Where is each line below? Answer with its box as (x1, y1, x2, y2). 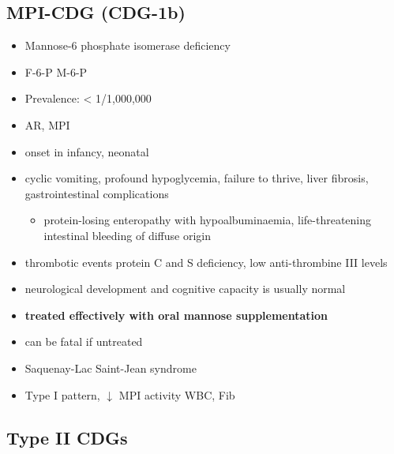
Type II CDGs (6, 425, 128, 449)
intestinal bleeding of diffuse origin (43, 227, 211, 243)
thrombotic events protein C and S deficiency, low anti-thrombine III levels (24, 253, 388, 270)
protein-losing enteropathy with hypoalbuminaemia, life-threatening (43, 212, 372, 228)
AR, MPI (24, 116, 70, 133)
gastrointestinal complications (24, 185, 169, 201)
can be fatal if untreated (24, 333, 143, 350)
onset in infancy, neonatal (24, 143, 149, 159)
